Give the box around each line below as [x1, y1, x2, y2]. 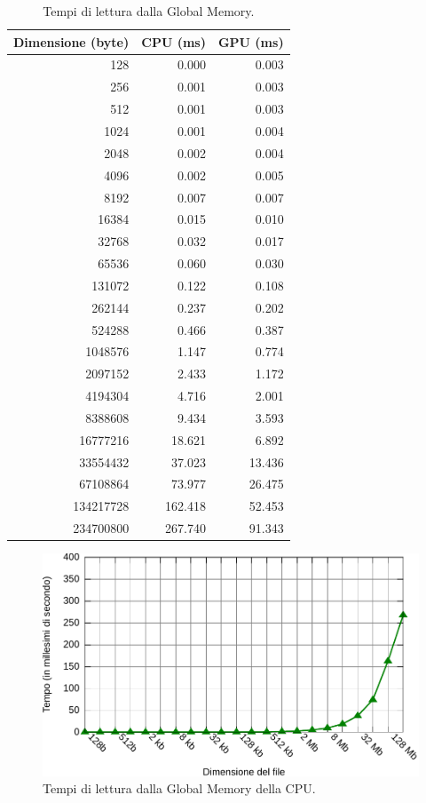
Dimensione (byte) [13, 32, 130, 51]
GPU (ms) [217, 32, 284, 51]
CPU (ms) [141, 32, 206, 51]
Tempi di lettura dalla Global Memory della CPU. [43, 779, 316, 798]
